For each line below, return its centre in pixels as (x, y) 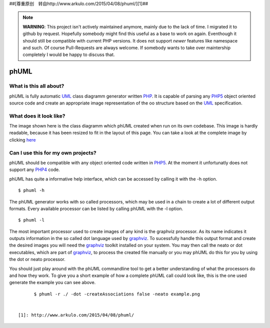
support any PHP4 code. (34, 169)
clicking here (22, 139)
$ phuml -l (31, 220)
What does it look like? (37, 116)
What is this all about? (37, 86)
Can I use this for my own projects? (53, 152)
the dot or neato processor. (37, 259)
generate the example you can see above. (52, 282)
